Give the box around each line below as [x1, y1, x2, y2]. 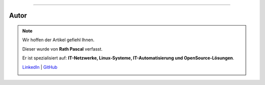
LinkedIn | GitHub [22, 64, 57, 70]
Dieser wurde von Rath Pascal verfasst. [22, 46, 103, 52]
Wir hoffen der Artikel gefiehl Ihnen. [22, 37, 95, 43]
